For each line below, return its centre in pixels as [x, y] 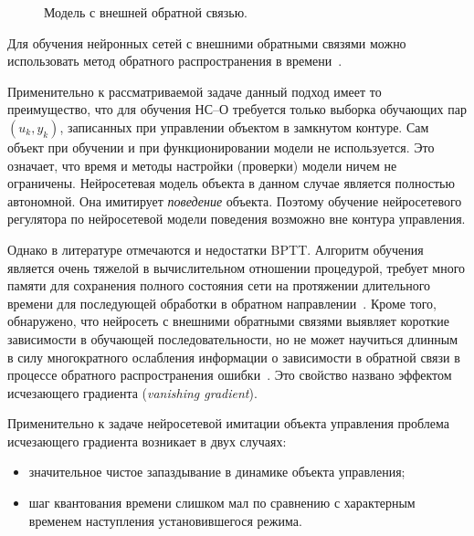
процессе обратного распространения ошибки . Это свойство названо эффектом [230, 375]
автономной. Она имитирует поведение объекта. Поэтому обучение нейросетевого [235, 200]
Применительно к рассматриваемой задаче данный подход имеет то [195, 91]
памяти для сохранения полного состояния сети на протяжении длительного [219, 285]
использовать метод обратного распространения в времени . [175, 61]
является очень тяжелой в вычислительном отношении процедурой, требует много [237, 267]
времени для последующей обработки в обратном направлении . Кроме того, [222, 303]
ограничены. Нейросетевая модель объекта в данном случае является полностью [231, 183]
